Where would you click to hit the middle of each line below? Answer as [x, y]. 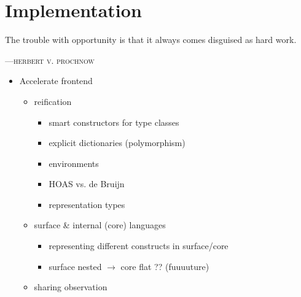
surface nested [75, 266]
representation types [87, 204]
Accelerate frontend [56, 81]
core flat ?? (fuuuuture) [165, 266]
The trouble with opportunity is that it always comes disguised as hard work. [151, 40]
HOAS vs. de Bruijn [87, 184]
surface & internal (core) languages [100, 225]
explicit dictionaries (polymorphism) [117, 143]
